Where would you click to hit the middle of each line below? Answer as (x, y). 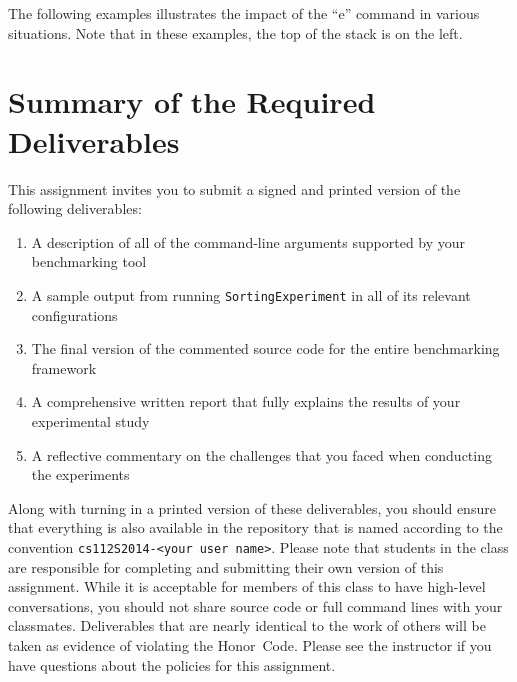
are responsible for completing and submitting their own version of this (226, 566)
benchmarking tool (89, 261)
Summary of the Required (192, 101)
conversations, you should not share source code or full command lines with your (255, 605)
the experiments (80, 474)
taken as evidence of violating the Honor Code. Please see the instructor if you (250, 644)
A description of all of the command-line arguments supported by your (248, 241)
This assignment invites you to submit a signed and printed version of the (234, 188)
